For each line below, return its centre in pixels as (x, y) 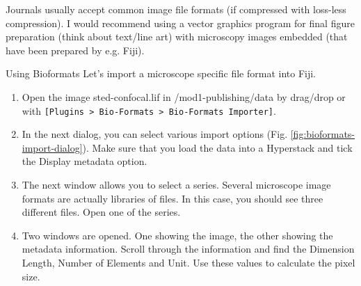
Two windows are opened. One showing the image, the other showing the (177, 235)
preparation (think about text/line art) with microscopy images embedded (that (177, 37)
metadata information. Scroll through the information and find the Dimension (188, 249)
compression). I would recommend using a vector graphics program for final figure (180, 23)
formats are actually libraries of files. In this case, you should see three (173, 198)
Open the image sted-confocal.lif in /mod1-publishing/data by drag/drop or (184, 96)
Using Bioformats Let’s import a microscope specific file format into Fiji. (161, 73)
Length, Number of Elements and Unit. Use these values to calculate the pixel (188, 262)
